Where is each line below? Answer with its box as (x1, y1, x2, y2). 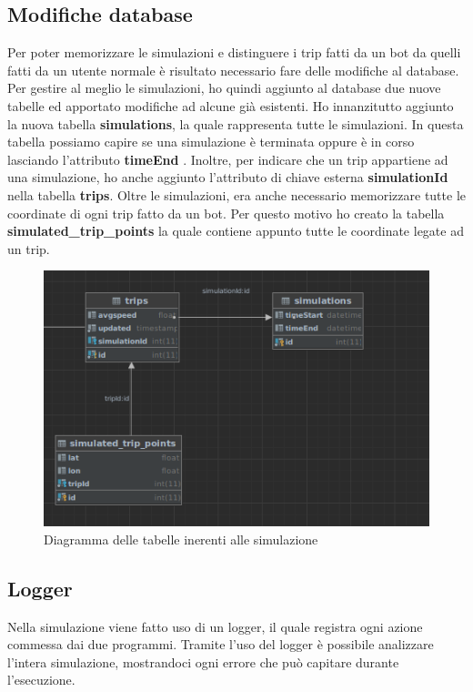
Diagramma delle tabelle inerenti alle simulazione (44, 529, 318, 548)
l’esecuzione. (7, 670, 75, 689)
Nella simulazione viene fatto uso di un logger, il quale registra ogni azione (7, 616, 423, 636)
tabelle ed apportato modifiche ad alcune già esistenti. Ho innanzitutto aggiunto (7, 96, 454, 115)
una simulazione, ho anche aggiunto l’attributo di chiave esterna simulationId (7, 168, 448, 187)
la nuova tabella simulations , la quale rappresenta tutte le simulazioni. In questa (7, 114, 464, 133)
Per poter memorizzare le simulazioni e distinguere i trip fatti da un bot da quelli (7, 43, 461, 62)
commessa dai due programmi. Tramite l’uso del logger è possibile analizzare (7, 635, 434, 654)
